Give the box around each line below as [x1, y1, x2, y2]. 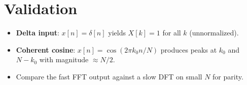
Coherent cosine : [16, 44, 76, 55]
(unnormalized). [189, 27, 239, 38]
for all [162, 27, 181, 38]
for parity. [213, 71, 243, 81]
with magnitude [39, 54, 89, 65]
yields [108, 27, 126, 38]
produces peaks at [160, 44, 217, 55]
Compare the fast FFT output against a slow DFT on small [16, 71, 202, 81]
